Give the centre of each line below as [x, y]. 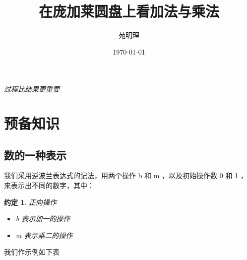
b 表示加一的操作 [43, 219]
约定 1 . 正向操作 [30, 202]
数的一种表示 [35, 155]
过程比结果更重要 [32, 89]
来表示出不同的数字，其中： [49, 185]
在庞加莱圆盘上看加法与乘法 [129, 11]
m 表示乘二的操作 [44, 235]
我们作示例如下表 [32, 252]
